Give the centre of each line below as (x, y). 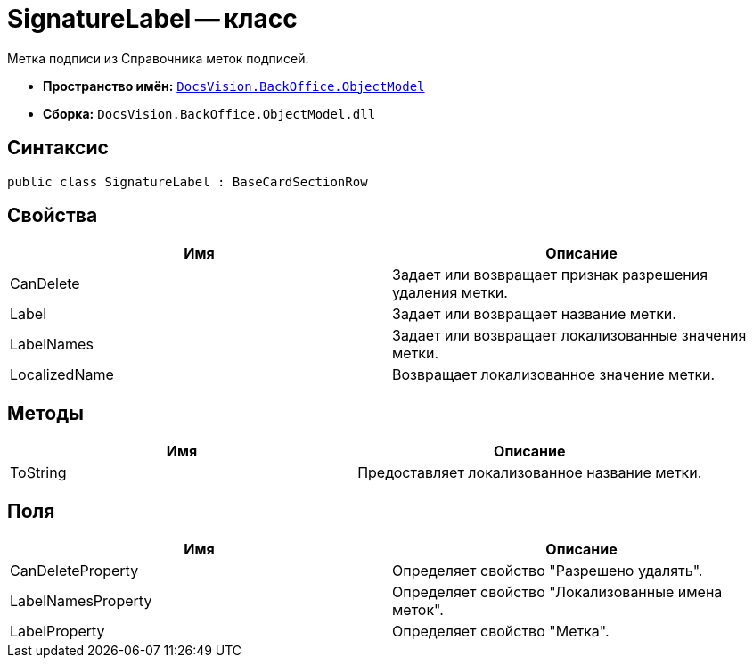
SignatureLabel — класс (152, 19)
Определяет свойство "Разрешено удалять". (548, 571)
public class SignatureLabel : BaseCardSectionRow (188, 181)
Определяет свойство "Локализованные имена (557, 592)
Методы (45, 413)
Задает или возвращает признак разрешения (550, 275)
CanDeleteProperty (74, 571)
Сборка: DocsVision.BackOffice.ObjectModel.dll (209, 113)
